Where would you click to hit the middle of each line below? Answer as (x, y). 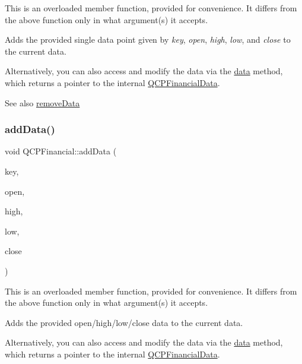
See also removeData (42, 102)
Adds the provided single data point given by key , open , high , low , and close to (148, 39)
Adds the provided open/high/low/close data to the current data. (124, 322)
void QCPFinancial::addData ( (61, 151)
